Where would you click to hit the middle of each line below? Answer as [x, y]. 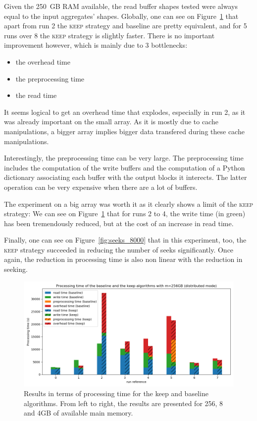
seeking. [16, 269]
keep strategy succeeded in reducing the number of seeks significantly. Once [119, 249]
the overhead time [43, 61]
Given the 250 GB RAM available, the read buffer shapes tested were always [121, 6]
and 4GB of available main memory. [78, 413]
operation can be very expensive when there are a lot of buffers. [101, 187]
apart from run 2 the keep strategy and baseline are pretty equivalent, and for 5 [126, 26]
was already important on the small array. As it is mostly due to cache [111, 122]
